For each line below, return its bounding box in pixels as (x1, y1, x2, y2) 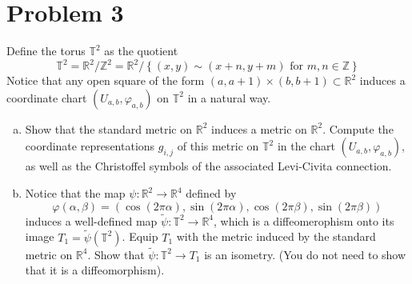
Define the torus (6, 42, 86, 59)
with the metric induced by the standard (176, 228, 376, 245)
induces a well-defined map (25, 212, 158, 229)
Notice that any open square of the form (6, 72, 205, 89)
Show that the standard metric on (25, 120, 193, 137)
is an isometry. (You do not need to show (204, 246, 406, 262)
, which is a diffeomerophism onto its (214, 212, 394, 229)
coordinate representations (25, 138, 155, 154)
